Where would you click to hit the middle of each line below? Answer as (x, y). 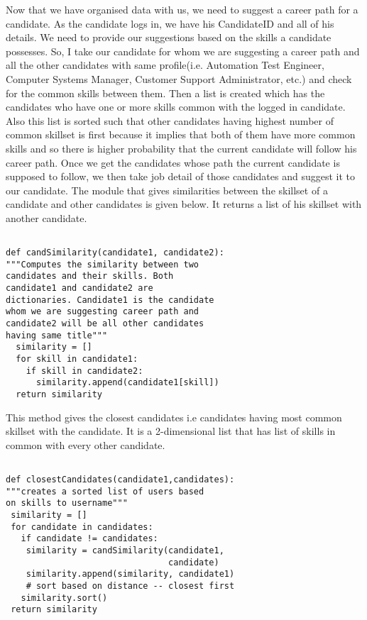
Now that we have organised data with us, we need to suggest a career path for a (182, 9)
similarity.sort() (64, 598)
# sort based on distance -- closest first (130, 586)
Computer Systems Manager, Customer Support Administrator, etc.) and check (179, 78)
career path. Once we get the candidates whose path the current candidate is (173, 162)
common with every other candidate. (86, 444)
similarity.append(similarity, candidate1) (130, 574)
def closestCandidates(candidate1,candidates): (120, 480)
